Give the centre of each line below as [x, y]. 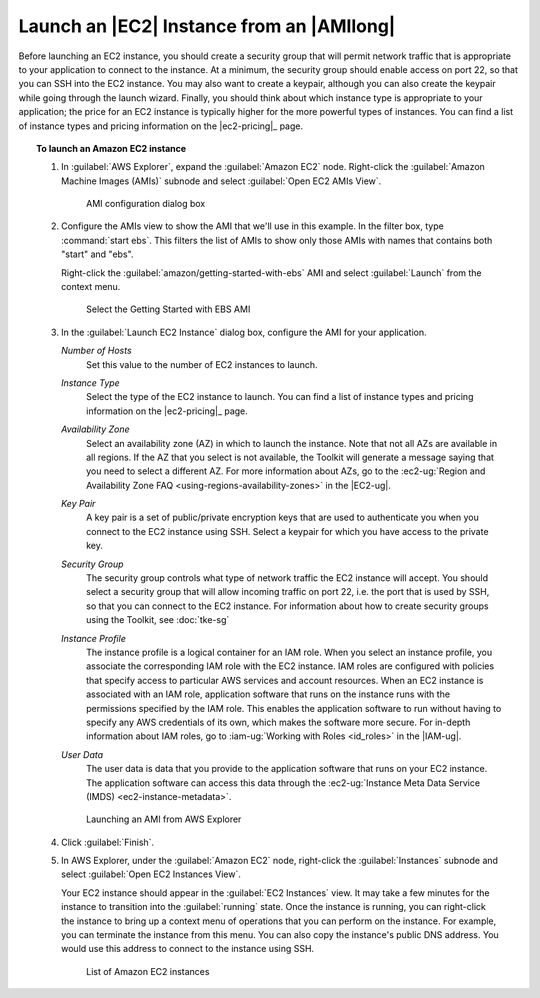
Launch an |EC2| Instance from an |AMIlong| [207, 26]
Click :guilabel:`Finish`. [108, 842]
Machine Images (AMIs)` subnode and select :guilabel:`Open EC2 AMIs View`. [221, 181]
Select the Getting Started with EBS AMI [168, 309]
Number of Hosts [96, 351]
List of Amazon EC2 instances [148, 971]
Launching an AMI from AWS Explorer [164, 819]
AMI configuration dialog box [146, 204]
